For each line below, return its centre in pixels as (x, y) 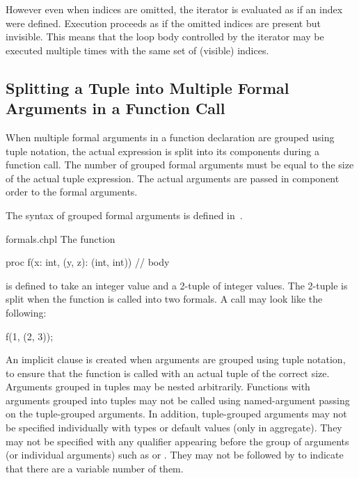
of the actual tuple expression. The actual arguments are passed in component (173, 178)
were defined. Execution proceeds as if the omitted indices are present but (163, 23)
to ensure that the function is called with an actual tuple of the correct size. (168, 373)
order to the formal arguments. (72, 192)
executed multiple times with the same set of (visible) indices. (137, 50)
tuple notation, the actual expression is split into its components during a (162, 151)
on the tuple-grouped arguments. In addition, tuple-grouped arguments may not (176, 414)
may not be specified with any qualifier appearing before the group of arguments (177, 441)
